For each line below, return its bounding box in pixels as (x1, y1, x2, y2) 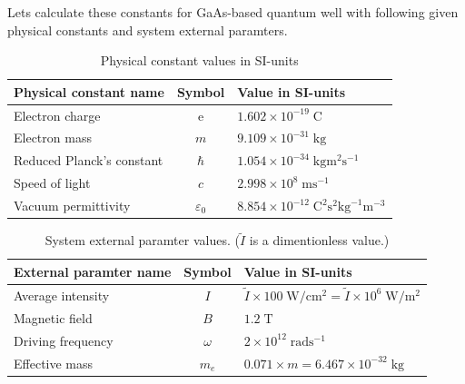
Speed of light (14, 173, 91, 192)
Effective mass (14, 353, 94, 372)
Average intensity (14, 285, 110, 304)
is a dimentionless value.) (249, 231, 390, 250)
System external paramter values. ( (45, 231, 240, 250)
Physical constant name (14, 82, 164, 101)
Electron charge (14, 105, 101, 124)
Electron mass (14, 128, 92, 147)
